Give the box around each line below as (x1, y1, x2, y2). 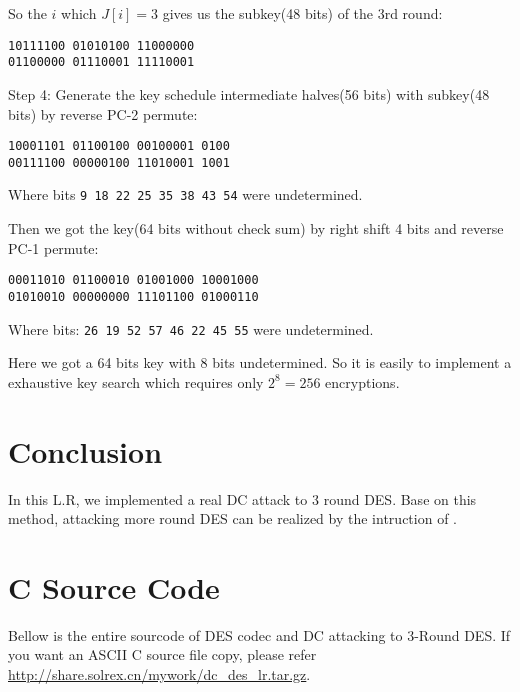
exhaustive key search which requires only (8, 371, 264, 392)
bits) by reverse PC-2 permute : (8, 103, 198, 124)
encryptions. (325, 371, 400, 392)
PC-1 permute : (8, 237, 99, 258)
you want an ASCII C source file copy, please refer (8, 644, 317, 665)
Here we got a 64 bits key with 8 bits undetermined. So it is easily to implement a (8, 352, 512, 373)
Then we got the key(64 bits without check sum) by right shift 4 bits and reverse (8, 218, 504, 239)
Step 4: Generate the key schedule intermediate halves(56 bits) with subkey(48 (8, 83, 490, 104)
